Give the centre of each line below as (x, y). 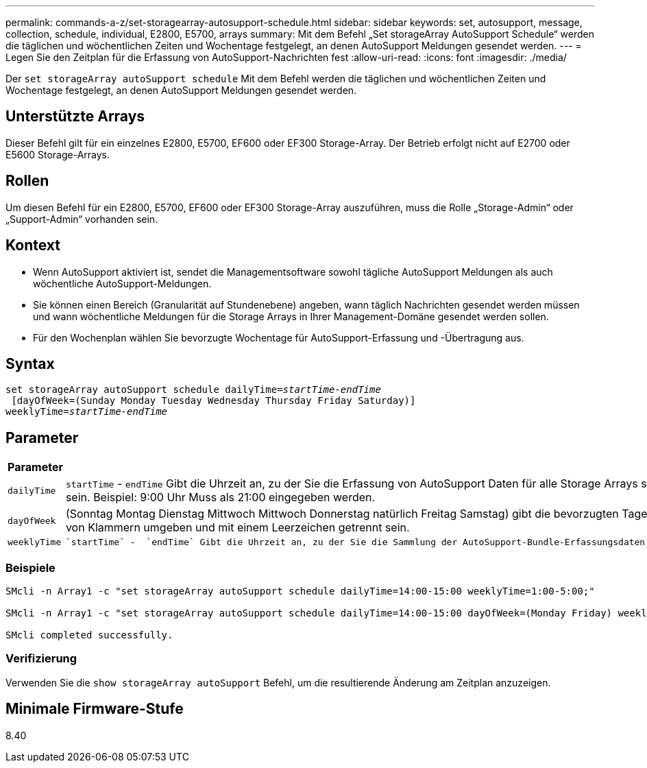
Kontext (33, 245)
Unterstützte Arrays (75, 117)
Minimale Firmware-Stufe (95, 709)
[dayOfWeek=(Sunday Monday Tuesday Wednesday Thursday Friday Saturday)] (213, 401)
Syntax (30, 363)
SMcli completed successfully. (89, 635)
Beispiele (30, 567)
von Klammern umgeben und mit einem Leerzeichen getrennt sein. (237, 528)
